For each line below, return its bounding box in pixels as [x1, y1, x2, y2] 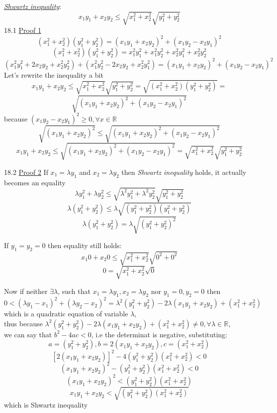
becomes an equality [4, 177, 66, 187]
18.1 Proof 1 [4, 24, 41, 35]
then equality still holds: [48, 240, 122, 251]
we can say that [4, 329, 52, 339]
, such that [58, 285, 91, 296]
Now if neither [4, 285, 48, 296]
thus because [4, 318, 43, 328]
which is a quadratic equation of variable [4, 308, 128, 319]
